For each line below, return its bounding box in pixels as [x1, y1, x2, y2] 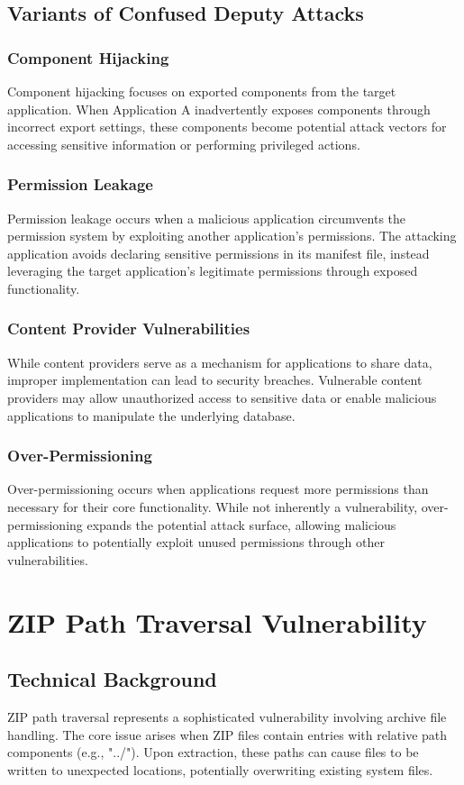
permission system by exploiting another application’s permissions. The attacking [7, 226, 457, 245]
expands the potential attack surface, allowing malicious [86, 515, 396, 534]
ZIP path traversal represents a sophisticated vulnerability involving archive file [7, 707, 447, 726]
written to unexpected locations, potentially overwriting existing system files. [7, 760, 433, 779]
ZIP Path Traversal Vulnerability [7, 603, 427, 640]
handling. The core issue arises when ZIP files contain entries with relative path [7, 725, 448, 744]
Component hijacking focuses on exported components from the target [7, 82, 396, 100]
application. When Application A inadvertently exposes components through [7, 99, 431, 118]
